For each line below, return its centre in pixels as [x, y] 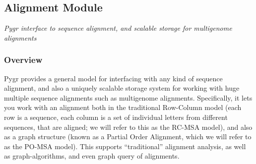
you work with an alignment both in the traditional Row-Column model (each [123, 107]
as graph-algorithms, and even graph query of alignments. [92, 156]
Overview [23, 60]
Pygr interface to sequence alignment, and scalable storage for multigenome [118, 28]
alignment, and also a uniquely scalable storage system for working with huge [122, 88]
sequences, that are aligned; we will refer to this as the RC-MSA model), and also [128, 127]
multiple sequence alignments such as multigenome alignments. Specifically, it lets [128, 97]
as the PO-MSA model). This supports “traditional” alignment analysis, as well [125, 146]
